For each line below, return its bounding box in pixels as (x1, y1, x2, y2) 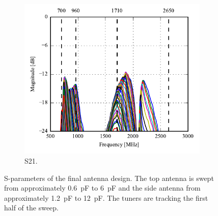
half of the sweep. (4, 202, 59, 213)
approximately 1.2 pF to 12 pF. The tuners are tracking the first (4, 192, 208, 203)
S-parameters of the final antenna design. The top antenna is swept (4, 172, 214, 183)
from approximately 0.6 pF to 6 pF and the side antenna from (4, 182, 201, 193)
